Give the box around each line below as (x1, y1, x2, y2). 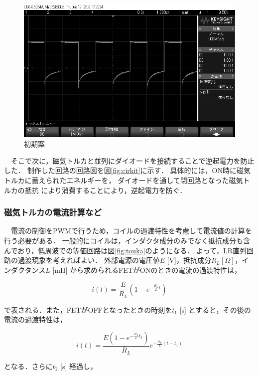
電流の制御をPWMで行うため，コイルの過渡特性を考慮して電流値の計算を (10, 225, 252, 236)
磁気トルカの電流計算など (4, 206, 102, 218)
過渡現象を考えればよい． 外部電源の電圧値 (17, 255, 160, 265)
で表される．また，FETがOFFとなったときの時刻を (4, 304, 172, 315)
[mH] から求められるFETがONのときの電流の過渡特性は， (52, 264, 242, 275)
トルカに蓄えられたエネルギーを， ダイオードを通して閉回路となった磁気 (4, 175, 243, 185)
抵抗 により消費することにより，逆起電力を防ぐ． (24, 185, 187, 195)
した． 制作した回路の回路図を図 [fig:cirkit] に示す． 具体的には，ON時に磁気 (4, 165, 251, 176)
